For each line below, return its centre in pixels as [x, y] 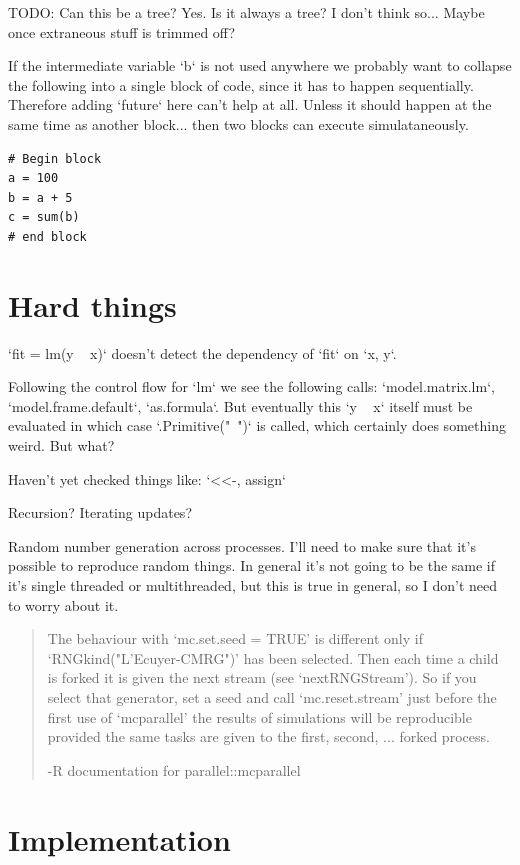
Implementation [119, 838]
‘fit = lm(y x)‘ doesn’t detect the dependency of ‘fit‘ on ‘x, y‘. [202, 352]
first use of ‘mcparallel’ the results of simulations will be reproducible [259, 716]
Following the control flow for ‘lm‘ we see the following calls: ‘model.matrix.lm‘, [251, 386]
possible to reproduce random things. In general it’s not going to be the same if [252, 565]
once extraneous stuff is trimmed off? [121, 31]
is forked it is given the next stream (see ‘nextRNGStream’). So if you [262, 677]
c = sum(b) [44, 217]
